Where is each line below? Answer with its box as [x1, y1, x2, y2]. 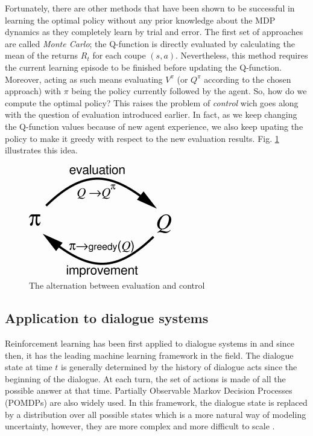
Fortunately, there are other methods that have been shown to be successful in [5, 2, 295, 14]
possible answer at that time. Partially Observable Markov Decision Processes [5, 384, 292, 397]
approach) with [5, 85, 62, 97]
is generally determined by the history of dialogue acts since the [61, 361, 297, 373]
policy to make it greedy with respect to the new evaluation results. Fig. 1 [5, 132, 279, 144]
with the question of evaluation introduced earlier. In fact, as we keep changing [5, 108, 297, 121]
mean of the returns [5, 49, 78, 62]
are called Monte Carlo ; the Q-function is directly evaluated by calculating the [5, 37, 295, 50]
